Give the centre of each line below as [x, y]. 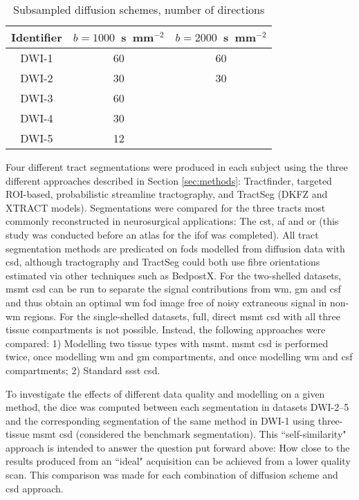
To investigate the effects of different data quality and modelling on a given [165, 393]
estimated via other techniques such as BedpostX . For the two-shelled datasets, [174, 275]
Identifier [37, 37]
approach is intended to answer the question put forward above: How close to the [178, 447]
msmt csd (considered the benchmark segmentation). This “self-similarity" [190, 434]
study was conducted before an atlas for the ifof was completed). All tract [162, 234]
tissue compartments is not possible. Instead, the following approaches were [166, 330]
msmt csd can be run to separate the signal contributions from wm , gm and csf [173, 289]
